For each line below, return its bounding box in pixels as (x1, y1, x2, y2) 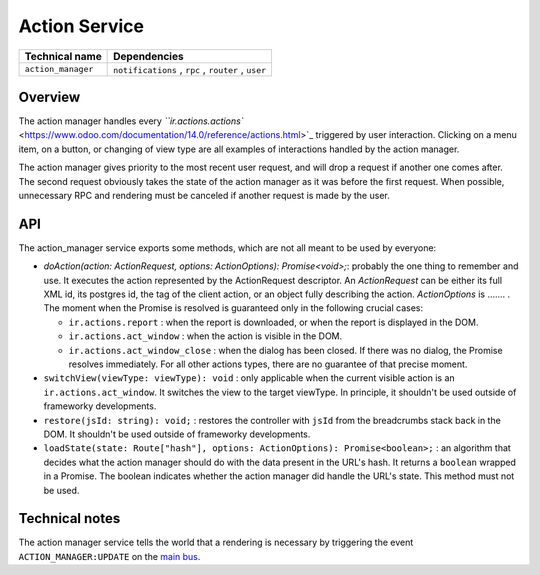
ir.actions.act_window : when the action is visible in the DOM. (68, 330, 343, 342)
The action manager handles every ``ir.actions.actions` (18, 115, 244, 127)
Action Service (18, 15, 145, 37)
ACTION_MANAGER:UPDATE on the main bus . (18, 550, 201, 562)
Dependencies (113, 49, 184, 63)
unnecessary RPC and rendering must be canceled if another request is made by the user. (18, 190, 390, 202)
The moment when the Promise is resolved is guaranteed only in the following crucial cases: (43, 302, 424, 314)
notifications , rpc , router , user (113, 62, 267, 76)
